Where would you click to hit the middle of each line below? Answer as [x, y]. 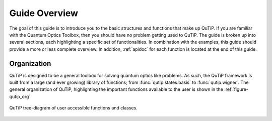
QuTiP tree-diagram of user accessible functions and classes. [74, 108]
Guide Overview [44, 13]
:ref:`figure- [236, 89]
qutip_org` [20, 96]
